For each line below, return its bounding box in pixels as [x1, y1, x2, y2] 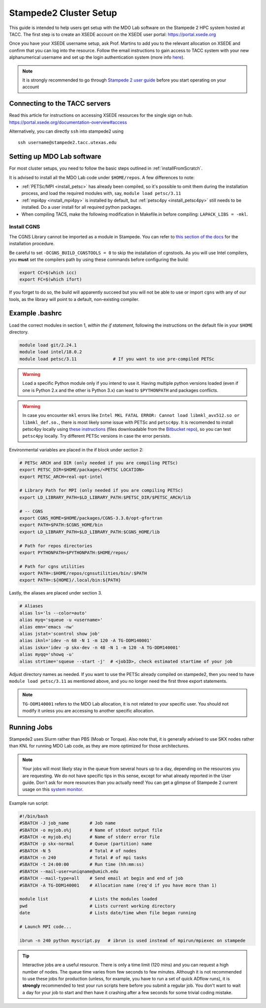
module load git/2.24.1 [19, 342, 77, 348]
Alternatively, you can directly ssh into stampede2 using [9, 128, 124, 134]
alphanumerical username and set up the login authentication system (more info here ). [9, 54, 185, 60]
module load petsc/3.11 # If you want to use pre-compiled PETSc [19, 356, 214, 362]
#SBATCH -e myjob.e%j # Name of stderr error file [19, 834, 160, 840]
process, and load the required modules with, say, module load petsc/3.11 [21, 190, 181, 196]
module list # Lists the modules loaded [19, 896, 158, 902]
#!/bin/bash [19, 813, 49, 819]
